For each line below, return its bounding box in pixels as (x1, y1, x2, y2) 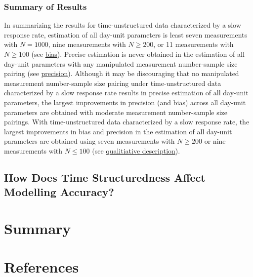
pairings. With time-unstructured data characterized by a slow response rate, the (4, 117, 250, 127)
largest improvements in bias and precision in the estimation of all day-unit (4, 126, 232, 136)
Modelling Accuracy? (4, 184, 114, 199)
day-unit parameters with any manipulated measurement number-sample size (4, 58, 238, 69)
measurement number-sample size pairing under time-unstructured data (4, 78, 221, 88)
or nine (204, 136, 226, 146)
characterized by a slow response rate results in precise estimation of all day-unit (4, 87, 249, 98)
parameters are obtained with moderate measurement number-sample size (4, 107, 227, 117)
